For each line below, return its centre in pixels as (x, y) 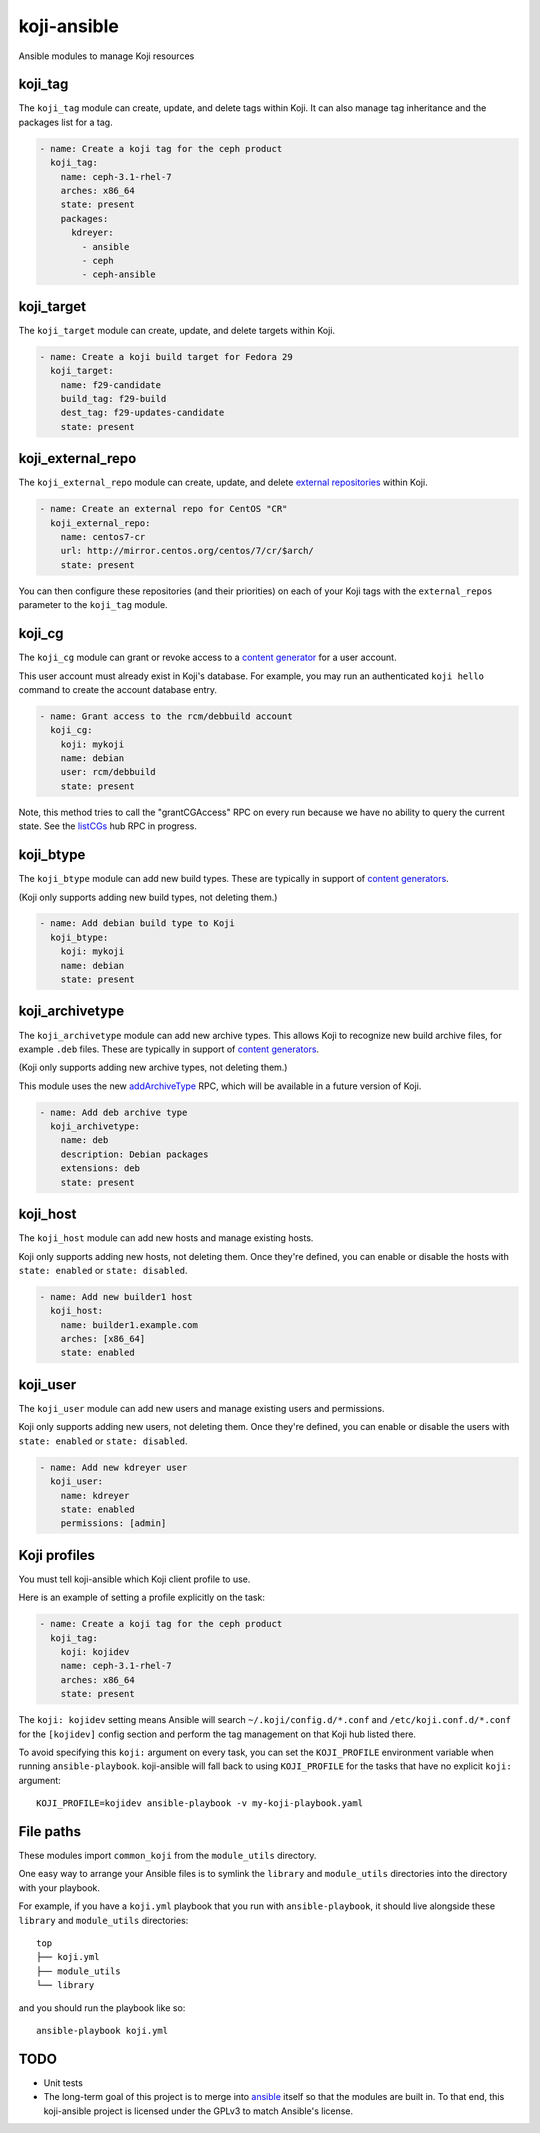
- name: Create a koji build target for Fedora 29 (166, 356)
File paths (50, 1831)
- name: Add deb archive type (113, 1112)
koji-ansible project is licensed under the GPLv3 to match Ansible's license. (198, 2111)
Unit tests (63, 2082)
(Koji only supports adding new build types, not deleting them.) (148, 897)
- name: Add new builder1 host (116, 1296)
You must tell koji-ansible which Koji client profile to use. (134, 1579)
